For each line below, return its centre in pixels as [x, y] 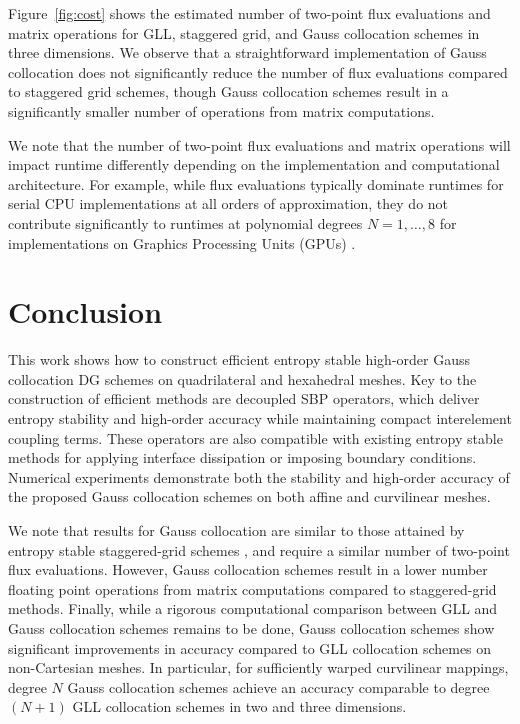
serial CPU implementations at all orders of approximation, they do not [228, 203]
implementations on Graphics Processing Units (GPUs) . [182, 242]
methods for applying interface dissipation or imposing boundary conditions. [242, 457]
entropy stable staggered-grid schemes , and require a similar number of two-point [259, 549]
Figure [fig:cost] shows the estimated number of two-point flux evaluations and [249, 13]
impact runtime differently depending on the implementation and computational [254, 164]
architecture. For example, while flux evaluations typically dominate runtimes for [256, 183]
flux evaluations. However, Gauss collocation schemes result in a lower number [248, 569]
